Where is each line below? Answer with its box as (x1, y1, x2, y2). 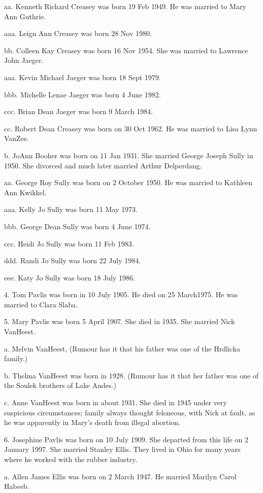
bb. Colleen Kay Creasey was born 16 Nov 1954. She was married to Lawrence (4, 45, 248, 55)
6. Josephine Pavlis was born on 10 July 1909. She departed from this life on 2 (4, 434, 248, 444)
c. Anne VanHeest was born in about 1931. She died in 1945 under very (4, 397, 227, 408)
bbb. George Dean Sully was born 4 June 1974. (4, 221, 151, 231)
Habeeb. (4, 481, 29, 491)
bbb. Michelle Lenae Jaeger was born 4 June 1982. (4, 89, 161, 99)
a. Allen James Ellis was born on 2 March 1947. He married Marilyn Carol (4, 471, 237, 481)
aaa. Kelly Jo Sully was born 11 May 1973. (4, 204, 138, 215)
